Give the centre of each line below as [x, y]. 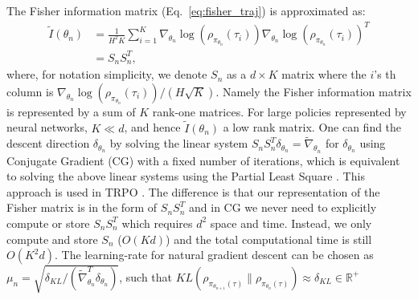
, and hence [152, 127]
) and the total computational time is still [269, 239]
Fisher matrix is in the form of [82, 207]
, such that [146, 276]
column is [30, 91]
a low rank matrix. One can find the [312, 127]
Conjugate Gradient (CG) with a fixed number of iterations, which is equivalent [203, 160]
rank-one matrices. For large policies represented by [279, 111]
